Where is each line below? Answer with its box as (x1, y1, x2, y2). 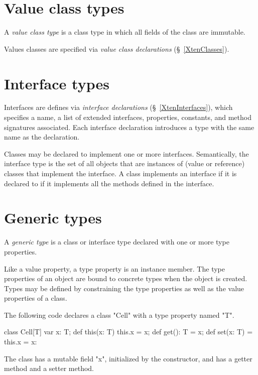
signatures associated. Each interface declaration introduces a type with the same (4, 121, 254, 132)
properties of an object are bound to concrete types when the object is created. (4, 273, 247, 284)
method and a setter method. (4, 363, 94, 373)
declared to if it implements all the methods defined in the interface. (4, 178, 214, 188)
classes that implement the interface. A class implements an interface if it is (4, 168, 237, 178)
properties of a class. (4, 293, 67, 303)
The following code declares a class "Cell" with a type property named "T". (4, 309, 234, 320)
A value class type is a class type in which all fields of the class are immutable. (4, 27, 245, 37)
